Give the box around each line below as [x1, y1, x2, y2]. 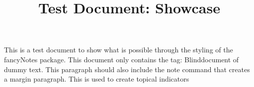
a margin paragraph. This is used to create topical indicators [4, 74, 189, 84]
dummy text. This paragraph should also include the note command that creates [4, 64, 250, 74]
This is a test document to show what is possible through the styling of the [4, 44, 233, 55]
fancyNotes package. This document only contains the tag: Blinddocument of [4, 54, 239, 64]
